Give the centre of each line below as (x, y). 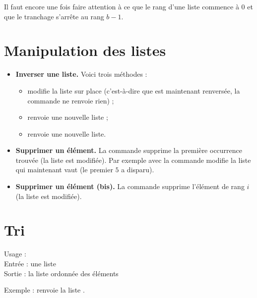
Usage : (15, 254)
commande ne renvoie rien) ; (71, 100)
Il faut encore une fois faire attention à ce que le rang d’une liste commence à (122, 6)
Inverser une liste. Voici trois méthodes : (81, 74)
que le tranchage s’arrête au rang (54, 16)
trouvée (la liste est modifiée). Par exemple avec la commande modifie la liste (133, 160)
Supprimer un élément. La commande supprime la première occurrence (129, 150)
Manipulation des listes (85, 50)
